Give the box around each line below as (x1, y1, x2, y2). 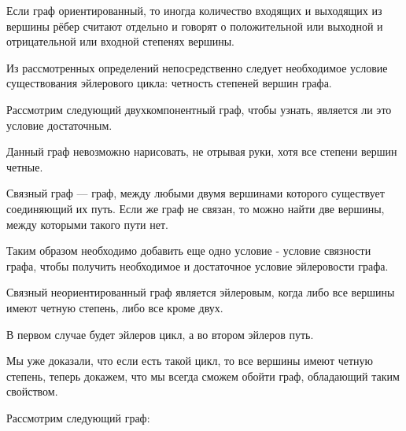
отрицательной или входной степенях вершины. (6, 33, 235, 50)
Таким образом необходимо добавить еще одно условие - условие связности (6, 242, 371, 259)
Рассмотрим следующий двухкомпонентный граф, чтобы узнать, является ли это (6, 101, 392, 117)
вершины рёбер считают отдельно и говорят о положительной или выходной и (6, 17, 383, 34)
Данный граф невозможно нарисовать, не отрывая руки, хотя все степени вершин (6, 143, 397, 160)
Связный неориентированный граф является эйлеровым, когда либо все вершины (6, 284, 395, 300)
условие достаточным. (6, 116, 113, 133)
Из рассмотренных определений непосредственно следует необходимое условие (6, 59, 388, 76)
